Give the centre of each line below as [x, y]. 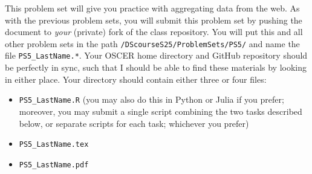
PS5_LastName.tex [54, 145]
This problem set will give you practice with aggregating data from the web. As [152, 8]
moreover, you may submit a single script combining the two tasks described [161, 111]
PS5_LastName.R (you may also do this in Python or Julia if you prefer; [151, 99]
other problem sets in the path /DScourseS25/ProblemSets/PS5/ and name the [152, 43]
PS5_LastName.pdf [54, 165]
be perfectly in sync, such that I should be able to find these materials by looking [156, 67]
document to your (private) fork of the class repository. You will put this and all [154, 32]
